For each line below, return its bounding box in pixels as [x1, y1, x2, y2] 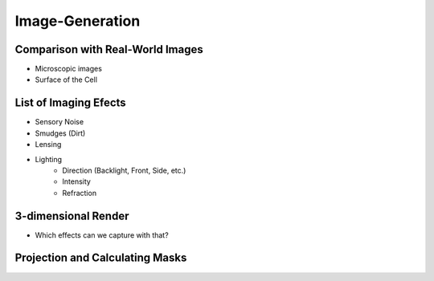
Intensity [62, 177, 92, 186]
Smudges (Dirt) [35, 128, 86, 138]
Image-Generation [14, 12, 141, 30]
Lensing [35, 140, 62, 149]
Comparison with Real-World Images [14, 43, 204, 56]
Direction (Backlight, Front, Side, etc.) [62, 165, 186, 175]
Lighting [35, 154, 62, 164]
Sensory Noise [35, 117, 84, 127]
